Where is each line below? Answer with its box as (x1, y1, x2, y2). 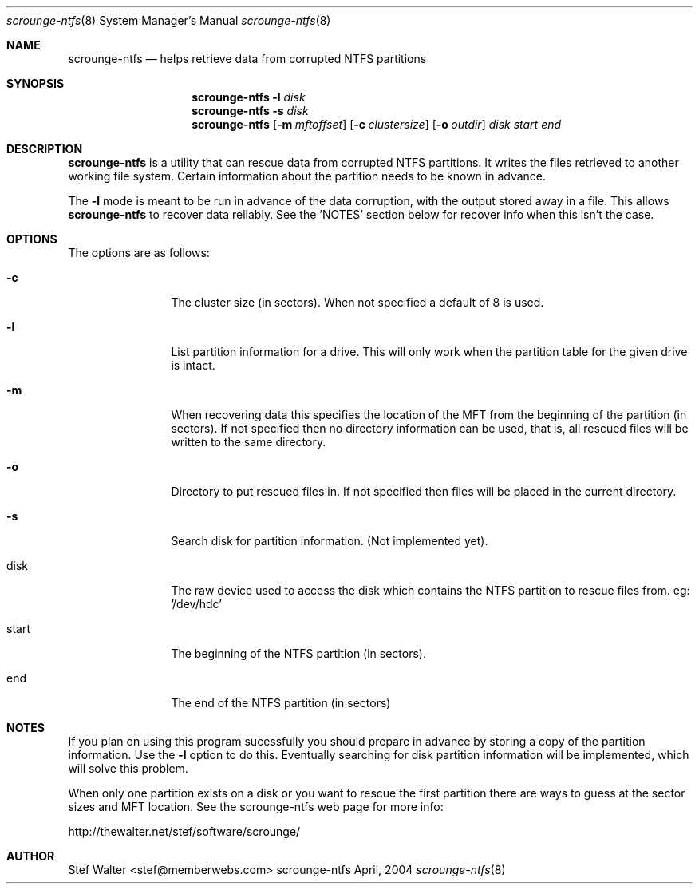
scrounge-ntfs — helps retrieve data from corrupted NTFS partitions (68, 52, 427, 65)
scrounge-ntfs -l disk (192, 90, 306, 104)
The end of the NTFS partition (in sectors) (171, 696, 391, 710)
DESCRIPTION (6, 142, 83, 156)
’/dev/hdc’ (171, 597, 222, 611)
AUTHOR (6, 849, 55, 863)
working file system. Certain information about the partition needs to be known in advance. (68, 169, 547, 183)
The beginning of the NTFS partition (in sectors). (171, 647, 426, 660)
